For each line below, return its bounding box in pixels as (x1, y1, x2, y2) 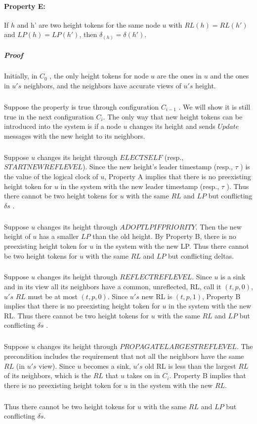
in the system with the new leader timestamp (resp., (60, 181, 219, 191)
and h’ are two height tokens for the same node (17, 19, 160, 30)
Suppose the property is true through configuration (4, 102, 159, 112)
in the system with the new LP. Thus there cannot (95, 240, 249, 251)
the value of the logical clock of (4, 171, 98, 181)
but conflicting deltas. (168, 250, 234, 261)
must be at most (28, 291, 78, 301)
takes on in (127, 370, 160, 381)
